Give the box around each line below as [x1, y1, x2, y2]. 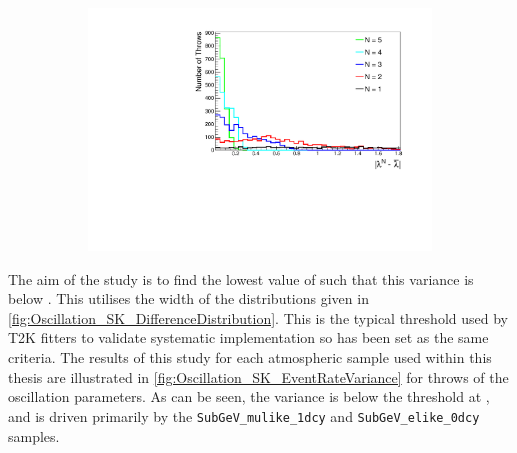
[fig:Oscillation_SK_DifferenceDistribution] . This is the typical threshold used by [8, 307, 508, 328]
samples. [8, 425, 60, 446]
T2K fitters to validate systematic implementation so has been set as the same [8, 327, 489, 348]
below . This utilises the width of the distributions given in [8, 288, 369, 309]
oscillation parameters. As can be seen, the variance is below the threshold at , [8, 386, 490, 407]
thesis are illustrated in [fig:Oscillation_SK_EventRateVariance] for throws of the [8, 366, 509, 387]
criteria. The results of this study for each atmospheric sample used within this [8, 347, 492, 368]
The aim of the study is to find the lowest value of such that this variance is [8, 268, 474, 289]
